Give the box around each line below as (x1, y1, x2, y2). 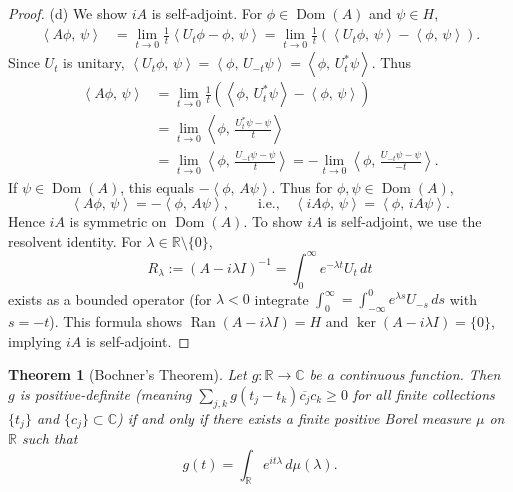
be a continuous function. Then (309, 364, 501, 385)
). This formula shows (49, 311, 183, 332)
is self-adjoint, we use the (327, 211, 482, 232)
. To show (243, 211, 303, 232)
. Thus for (271, 176, 333, 197)
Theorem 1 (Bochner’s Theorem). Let (8, 364, 247, 385)
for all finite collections (352, 383, 495, 404)
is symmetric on (69, 211, 167, 232)
